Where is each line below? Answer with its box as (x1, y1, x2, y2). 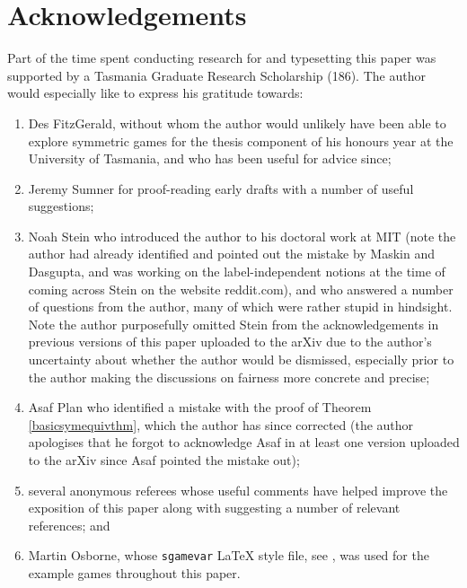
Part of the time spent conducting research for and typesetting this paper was (7, 48, 436, 67)
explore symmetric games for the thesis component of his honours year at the (28, 131, 454, 150)
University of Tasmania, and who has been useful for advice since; (28, 149, 392, 168)
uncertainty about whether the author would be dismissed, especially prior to (28, 350, 454, 369)
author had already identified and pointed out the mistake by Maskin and (28, 244, 435, 263)
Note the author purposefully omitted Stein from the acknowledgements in (28, 314, 439, 333)
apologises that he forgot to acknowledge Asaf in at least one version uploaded (28, 433, 460, 452)
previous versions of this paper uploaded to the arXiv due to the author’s (28, 332, 432, 351)
